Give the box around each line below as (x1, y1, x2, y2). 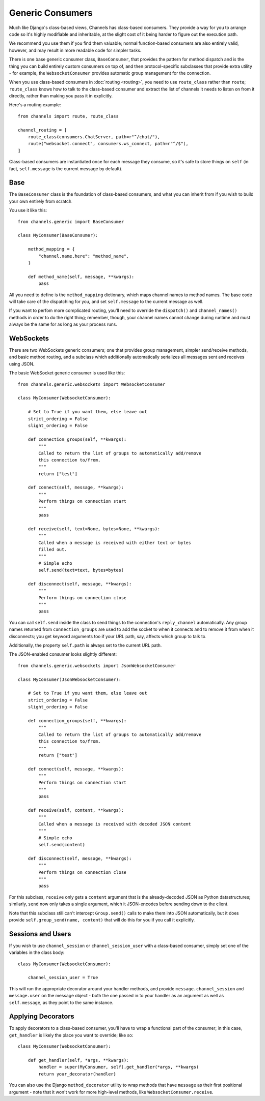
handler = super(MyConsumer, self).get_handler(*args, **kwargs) (38, 1064, 199, 1070)
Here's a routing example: (9, 102, 61, 108)
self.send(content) (38, 842, 85, 847)
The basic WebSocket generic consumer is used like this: (9, 370, 125, 376)
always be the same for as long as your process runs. (9, 321, 117, 327)
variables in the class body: (9, 949, 65, 955)
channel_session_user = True (27, 975, 98, 980)
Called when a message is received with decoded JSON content (38, 821, 191, 826)
